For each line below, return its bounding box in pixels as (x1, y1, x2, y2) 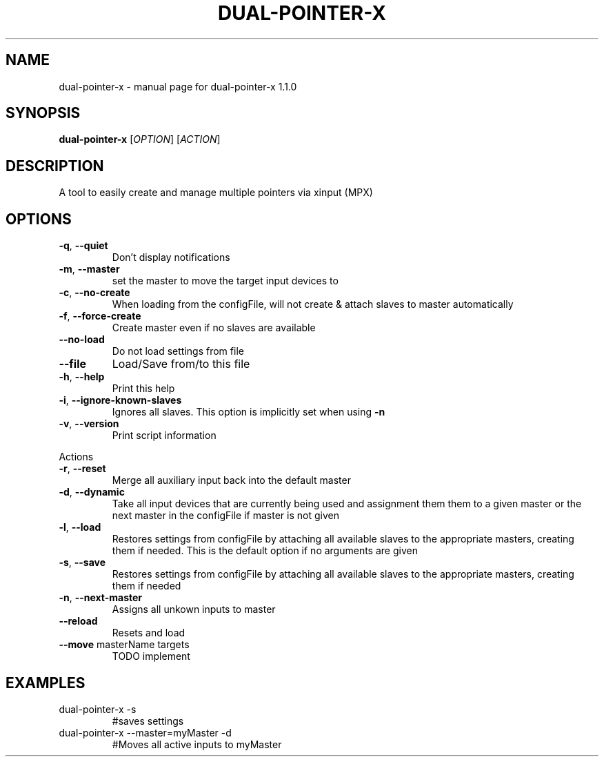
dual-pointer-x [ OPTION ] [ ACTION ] (59, 133, 221, 146)
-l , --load (59, 521, 101, 534)
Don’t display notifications (112, 251, 230, 264)
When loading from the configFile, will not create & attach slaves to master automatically (112, 298, 514, 311)
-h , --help (59, 371, 105, 383)
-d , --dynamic (59, 486, 125, 498)
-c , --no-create (59, 286, 130, 299)
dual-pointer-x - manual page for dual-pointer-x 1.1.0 (59, 80, 297, 92)
